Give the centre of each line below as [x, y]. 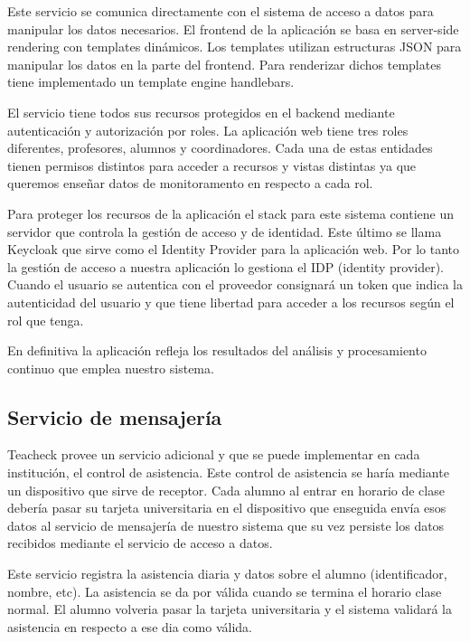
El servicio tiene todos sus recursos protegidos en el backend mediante [201, 112]
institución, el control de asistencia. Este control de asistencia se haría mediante [228, 472]
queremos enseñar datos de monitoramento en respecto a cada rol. [190, 183]
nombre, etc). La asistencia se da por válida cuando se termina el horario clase [225, 591]
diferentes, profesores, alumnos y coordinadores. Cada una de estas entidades [220, 148]
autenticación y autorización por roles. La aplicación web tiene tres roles [208, 130]
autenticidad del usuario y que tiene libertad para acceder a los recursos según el [231, 302]
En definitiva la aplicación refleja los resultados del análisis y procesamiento [217, 350]
